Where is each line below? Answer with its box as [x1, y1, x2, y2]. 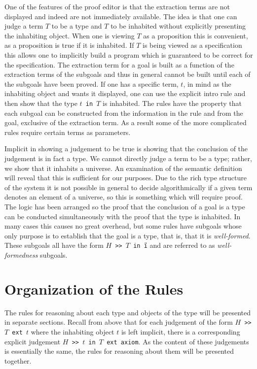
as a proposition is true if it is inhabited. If [4, 40, 134, 50]
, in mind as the [183, 78, 231, 89]
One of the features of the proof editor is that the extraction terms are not [4, 1, 230, 11]
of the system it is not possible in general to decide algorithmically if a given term [4, 182, 253, 192]
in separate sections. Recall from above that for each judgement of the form [4, 317, 233, 327]
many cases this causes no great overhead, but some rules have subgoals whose [4, 221, 242, 231]
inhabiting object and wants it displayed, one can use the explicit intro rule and [4, 88, 246, 99]
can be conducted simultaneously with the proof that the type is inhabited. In [4, 211, 241, 221]
